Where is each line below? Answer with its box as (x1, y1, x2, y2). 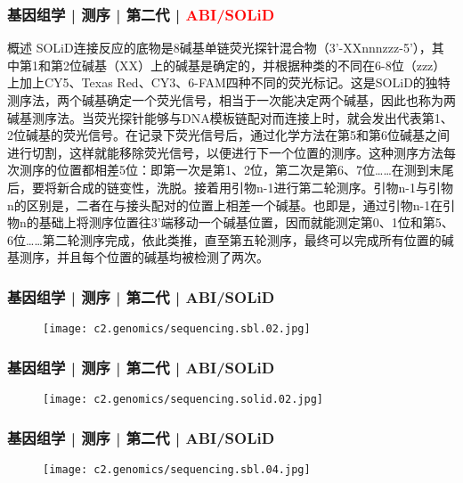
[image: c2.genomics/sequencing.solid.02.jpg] (43, 393, 323, 406)
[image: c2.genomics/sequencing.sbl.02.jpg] (43, 323, 311, 336)
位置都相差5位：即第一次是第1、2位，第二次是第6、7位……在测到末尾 (56, 160, 454, 179)
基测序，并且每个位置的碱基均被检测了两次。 (7, 248, 269, 266)
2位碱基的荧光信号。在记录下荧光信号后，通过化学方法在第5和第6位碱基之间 (7, 126, 450, 144)
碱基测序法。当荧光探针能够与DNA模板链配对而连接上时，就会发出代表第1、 (7, 108, 453, 127)
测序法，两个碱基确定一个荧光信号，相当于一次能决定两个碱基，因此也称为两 (7, 91, 456, 109)
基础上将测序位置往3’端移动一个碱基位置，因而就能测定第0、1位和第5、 (38, 213, 454, 232)
